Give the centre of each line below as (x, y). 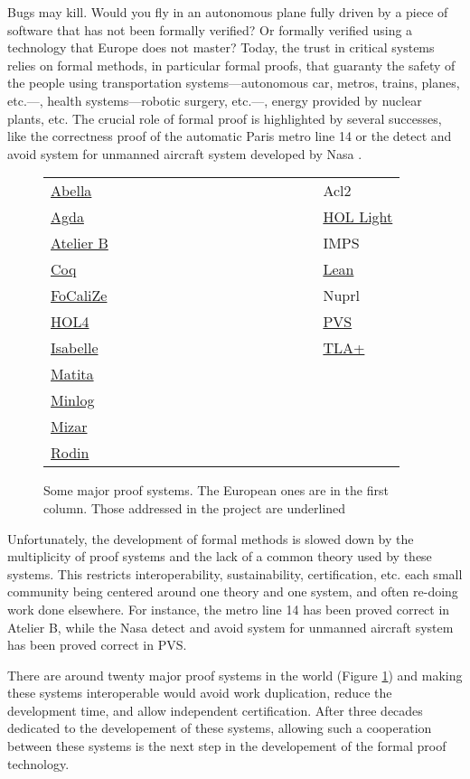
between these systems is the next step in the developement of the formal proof (227, 746)
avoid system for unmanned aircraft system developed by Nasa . (185, 153)
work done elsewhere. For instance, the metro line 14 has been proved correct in (229, 609)
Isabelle (75, 348)
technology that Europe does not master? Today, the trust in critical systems (221, 47)
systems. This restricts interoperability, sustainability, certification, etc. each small (235, 573)
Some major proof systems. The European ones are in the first (216, 490)
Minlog (73, 400)
